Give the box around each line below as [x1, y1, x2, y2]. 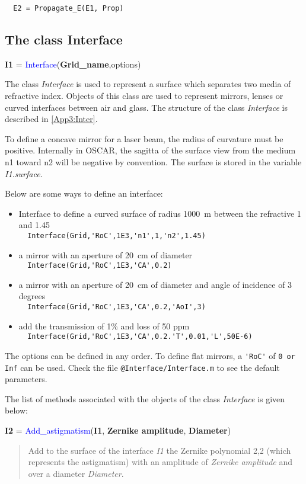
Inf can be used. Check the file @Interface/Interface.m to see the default [5, 361, 280, 373]
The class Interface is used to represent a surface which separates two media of [5, 78, 291, 90]
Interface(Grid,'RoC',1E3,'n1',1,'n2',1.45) [27, 231, 206, 240]
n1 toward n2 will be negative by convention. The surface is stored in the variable [5, 156, 302, 168]
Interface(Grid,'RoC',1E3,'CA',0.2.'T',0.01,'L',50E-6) [27, 332, 253, 341]
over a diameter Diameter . [28, 467, 124, 479]
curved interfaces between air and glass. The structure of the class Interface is [5, 101, 288, 113]
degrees [18, 290, 46, 302]
